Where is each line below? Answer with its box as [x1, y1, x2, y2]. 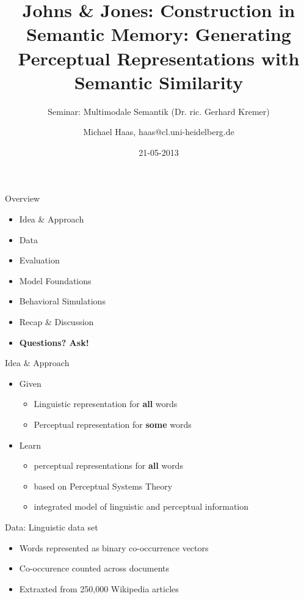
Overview [5, 192, 40, 205]
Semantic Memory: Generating [26, 21, 291, 46]
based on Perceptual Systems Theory [34, 479, 173, 492]
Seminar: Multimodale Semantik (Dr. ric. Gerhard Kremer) [48, 105, 270, 117]
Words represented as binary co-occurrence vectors [19, 541, 209, 554]
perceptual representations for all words [34, 459, 183, 472]
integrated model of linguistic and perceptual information [34, 500, 249, 513]
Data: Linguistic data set [5, 520, 98, 533]
